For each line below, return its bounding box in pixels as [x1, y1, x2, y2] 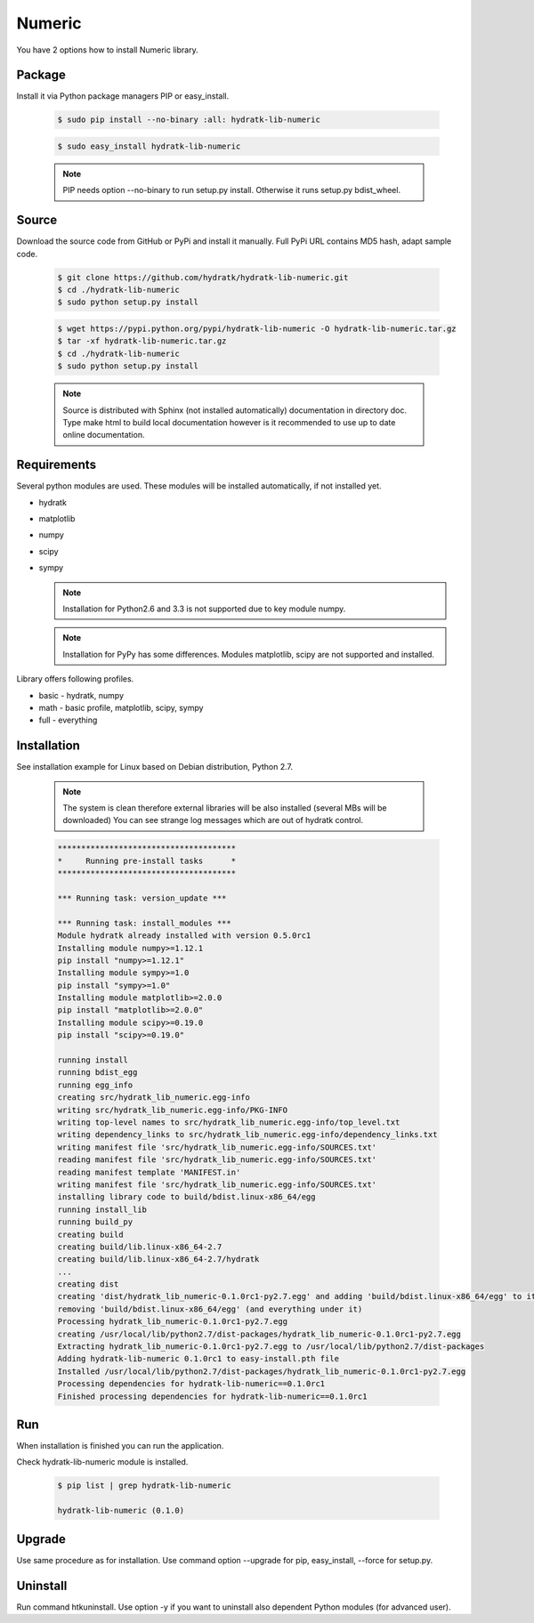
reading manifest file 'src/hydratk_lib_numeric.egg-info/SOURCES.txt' [57, 1155, 377, 1165]
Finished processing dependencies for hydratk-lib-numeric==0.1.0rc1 [57, 1391, 368, 1401]
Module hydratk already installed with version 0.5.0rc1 [57, 931, 311, 941]
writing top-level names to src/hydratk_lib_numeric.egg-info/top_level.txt [57, 1118, 400, 1127]
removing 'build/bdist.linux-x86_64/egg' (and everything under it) [57, 1304, 363, 1314]
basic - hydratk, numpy [38, 690, 125, 700]
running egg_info [57, 1079, 133, 1090]
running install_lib [57, 1204, 147, 1215]
